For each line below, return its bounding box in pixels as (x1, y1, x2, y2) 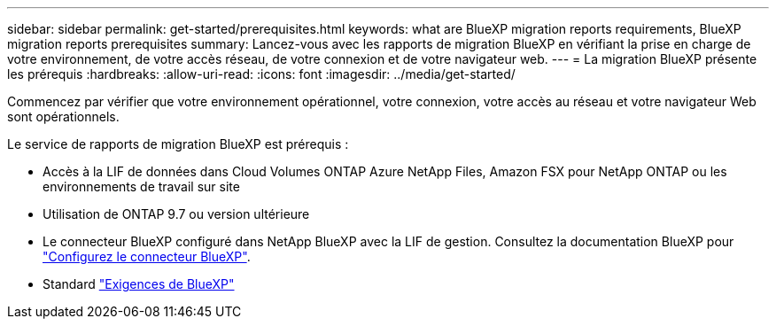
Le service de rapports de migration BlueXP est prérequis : (7, 136, 349, 151)
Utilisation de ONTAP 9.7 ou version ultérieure (43, 206, 310, 221)
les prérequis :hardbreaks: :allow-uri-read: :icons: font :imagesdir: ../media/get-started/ (7, 66, 516, 81)
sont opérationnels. (7, 109, 120, 124)
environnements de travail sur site (43, 179, 240, 194)
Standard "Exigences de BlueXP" (43, 276, 235, 291)
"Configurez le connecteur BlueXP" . (43, 249, 251, 264)
